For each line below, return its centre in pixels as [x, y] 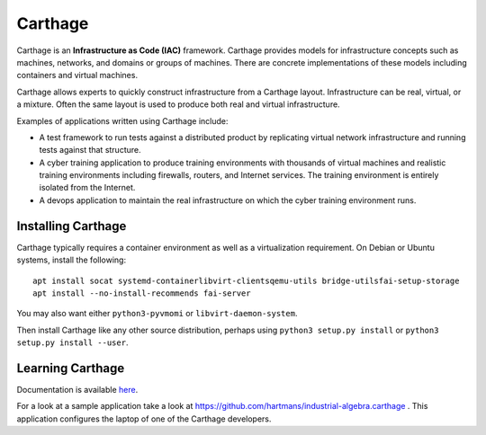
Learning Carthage [71, 368]
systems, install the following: [71, 260]
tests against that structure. [90, 150]
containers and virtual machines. [77, 75]
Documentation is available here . [77, 390]
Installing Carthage [72, 226]
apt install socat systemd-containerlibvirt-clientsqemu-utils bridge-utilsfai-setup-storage [246, 280]
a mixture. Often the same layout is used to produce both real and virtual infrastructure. [179, 104]
